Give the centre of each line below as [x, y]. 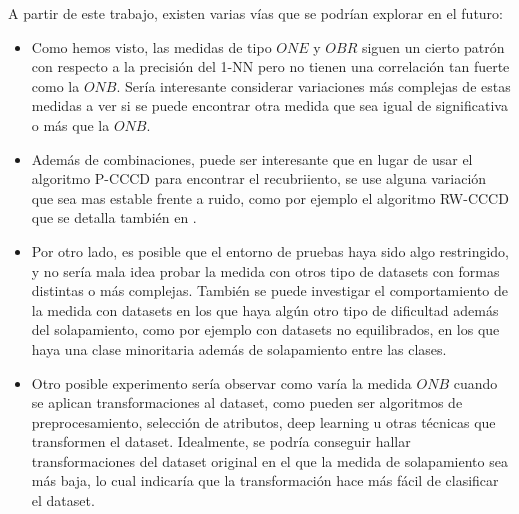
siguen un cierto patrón [433, 46]
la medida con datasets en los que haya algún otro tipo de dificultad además [265, 309]
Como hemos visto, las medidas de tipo [151, 46]
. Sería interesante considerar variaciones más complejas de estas [313, 85]
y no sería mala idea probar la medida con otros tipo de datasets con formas [265, 270]
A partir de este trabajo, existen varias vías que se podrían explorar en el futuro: [255, 13]
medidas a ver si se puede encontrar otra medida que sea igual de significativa [269, 105]
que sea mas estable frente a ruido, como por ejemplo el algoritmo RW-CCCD [270, 197]
